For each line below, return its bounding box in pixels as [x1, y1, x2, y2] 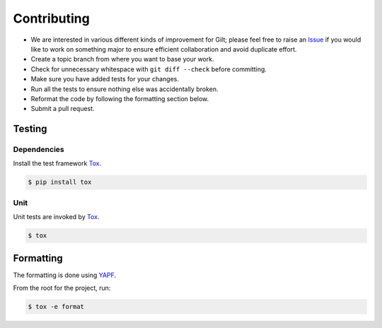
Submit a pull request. [30, 105, 95, 113]
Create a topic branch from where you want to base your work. [30, 55, 214, 64]
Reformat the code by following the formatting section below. [30, 94, 209, 102]
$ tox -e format [28, 303, 85, 311]
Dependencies [13, 145, 65, 155]
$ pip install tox [28, 178, 92, 187]
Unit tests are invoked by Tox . [13, 213, 100, 221]
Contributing [13, 11, 90, 26]
